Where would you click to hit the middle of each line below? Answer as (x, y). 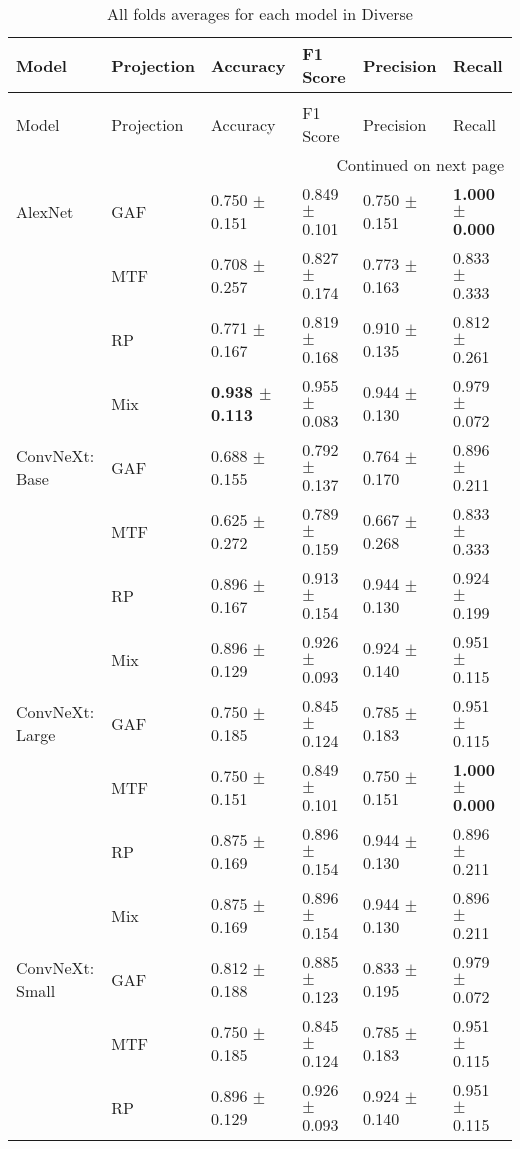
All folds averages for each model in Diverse (260, 13)
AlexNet (45, 211)
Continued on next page (420, 164)
